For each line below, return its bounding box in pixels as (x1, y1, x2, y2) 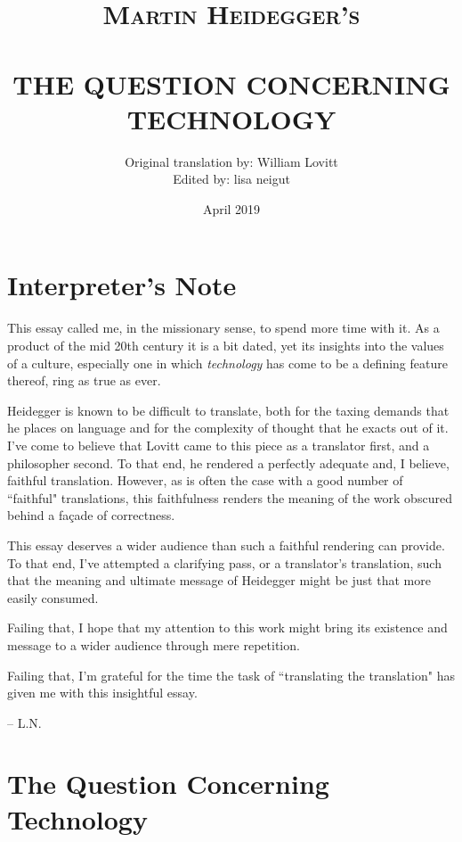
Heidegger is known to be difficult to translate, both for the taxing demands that (7, 400, 450, 419)
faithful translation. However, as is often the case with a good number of (7, 471, 403, 490)
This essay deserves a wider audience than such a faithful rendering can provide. (7, 535, 445, 554)
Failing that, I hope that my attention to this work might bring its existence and (7, 618, 448, 637)
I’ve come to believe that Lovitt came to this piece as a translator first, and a (7, 435, 430, 454)
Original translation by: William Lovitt (125, 152, 338, 170)
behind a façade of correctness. (7, 506, 175, 524)
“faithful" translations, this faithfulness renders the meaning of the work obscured (7, 488, 452, 507)
